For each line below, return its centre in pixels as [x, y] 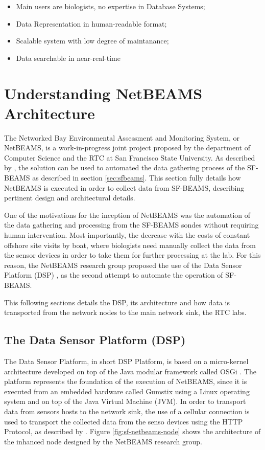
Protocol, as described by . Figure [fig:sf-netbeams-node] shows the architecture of [132, 431]
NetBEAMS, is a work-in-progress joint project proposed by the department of [127, 148]
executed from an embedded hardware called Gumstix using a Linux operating [127, 391]
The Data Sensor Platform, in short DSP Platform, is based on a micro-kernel [126, 361]
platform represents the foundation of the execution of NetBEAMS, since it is [126, 381]
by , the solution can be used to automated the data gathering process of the [125, 167]
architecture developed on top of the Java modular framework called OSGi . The [130, 371]
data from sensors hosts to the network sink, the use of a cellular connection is [127, 411]
